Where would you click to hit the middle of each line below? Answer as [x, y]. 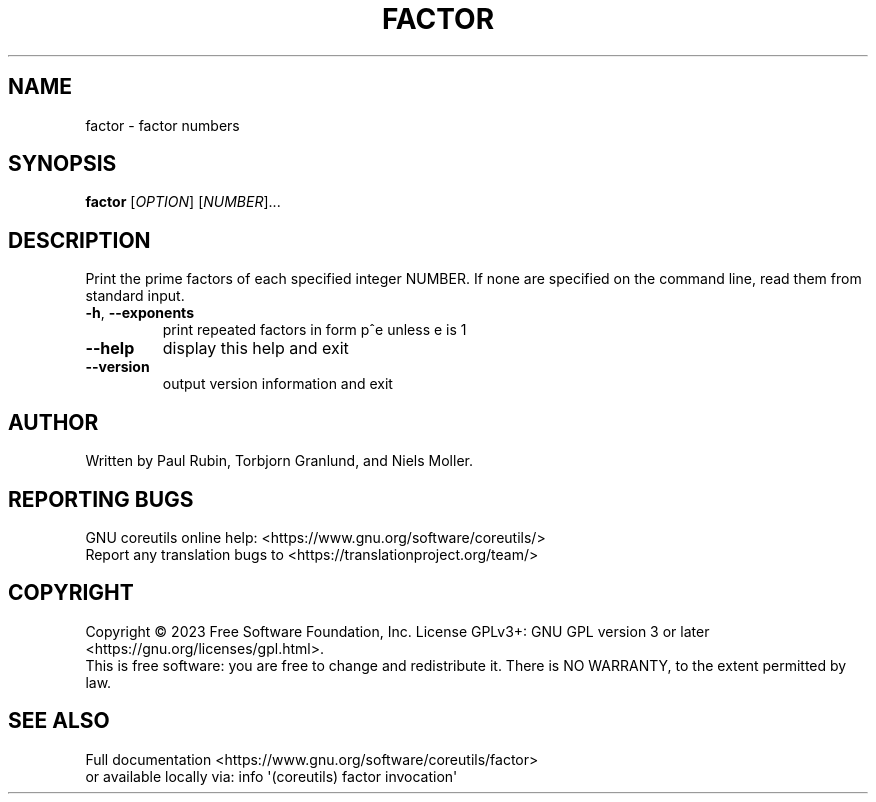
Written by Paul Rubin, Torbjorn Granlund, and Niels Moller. [279, 461]
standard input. [135, 296]
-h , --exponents [139, 313]
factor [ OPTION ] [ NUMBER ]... [183, 202]
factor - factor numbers [162, 125]
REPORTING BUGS [101, 499]
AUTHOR [53, 422]
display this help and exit [255, 348]
